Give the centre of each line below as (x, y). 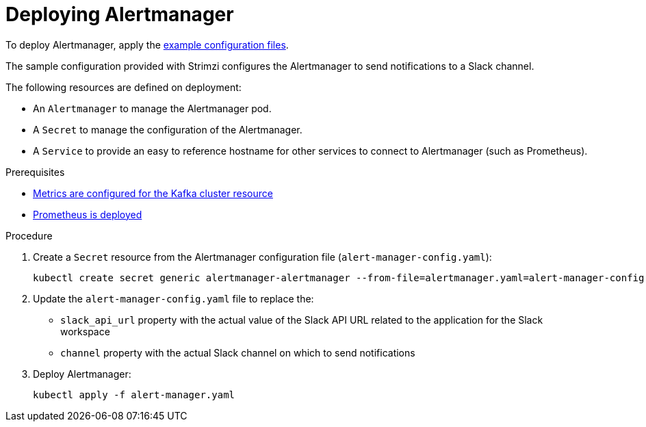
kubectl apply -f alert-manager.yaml (134, 394)
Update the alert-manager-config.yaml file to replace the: (173, 298)
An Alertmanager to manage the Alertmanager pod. (152, 108)
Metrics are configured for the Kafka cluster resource (153, 193)
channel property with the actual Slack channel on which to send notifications (238, 352)
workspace (85, 331)
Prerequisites (35, 172)
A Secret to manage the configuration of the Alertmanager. (168, 129)
